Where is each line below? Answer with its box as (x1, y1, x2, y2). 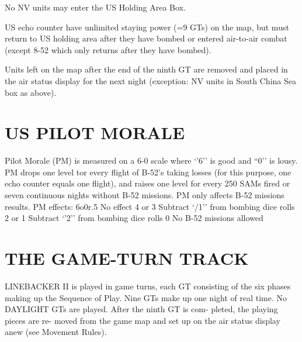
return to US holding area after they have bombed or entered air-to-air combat (5, 32, 287, 44)
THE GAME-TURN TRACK (5, 246, 249, 270)
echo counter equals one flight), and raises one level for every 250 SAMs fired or (5, 177, 290, 189)
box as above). (5, 86, 57, 98)
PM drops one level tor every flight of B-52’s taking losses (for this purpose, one (5, 165, 291, 178)
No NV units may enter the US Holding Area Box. (5, 1, 186, 13)
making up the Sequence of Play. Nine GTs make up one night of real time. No (5, 291, 287, 303)
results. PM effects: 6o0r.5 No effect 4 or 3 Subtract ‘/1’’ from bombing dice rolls (5, 200, 295, 212)
